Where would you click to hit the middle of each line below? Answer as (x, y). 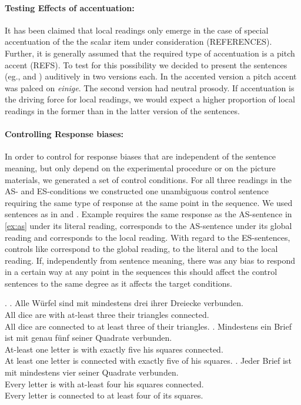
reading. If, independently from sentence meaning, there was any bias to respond (150, 260)
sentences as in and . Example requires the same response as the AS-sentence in (148, 214)
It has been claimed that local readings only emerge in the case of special (137, 30)
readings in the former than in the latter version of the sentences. (122, 110)
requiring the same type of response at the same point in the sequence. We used (149, 202)
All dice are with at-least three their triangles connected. (107, 315)
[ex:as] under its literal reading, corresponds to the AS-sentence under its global (148, 225)
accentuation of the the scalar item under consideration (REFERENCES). (138, 42)
